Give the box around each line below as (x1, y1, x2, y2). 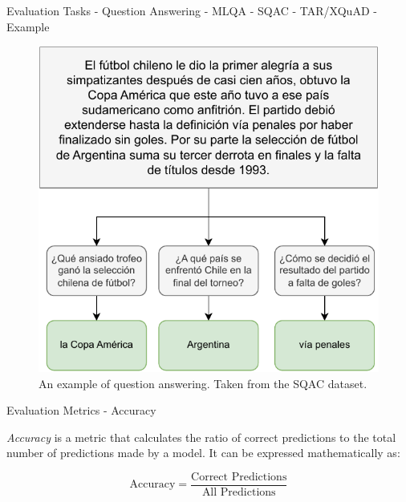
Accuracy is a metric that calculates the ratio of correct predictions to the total (6, 428, 396, 445)
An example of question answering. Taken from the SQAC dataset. (39, 374, 367, 391)
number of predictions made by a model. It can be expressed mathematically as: (6, 444, 400, 461)
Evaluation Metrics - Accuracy (6, 402, 156, 419)
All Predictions (201, 487, 276, 499)
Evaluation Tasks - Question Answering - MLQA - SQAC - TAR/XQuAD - (6, 2, 377, 18)
